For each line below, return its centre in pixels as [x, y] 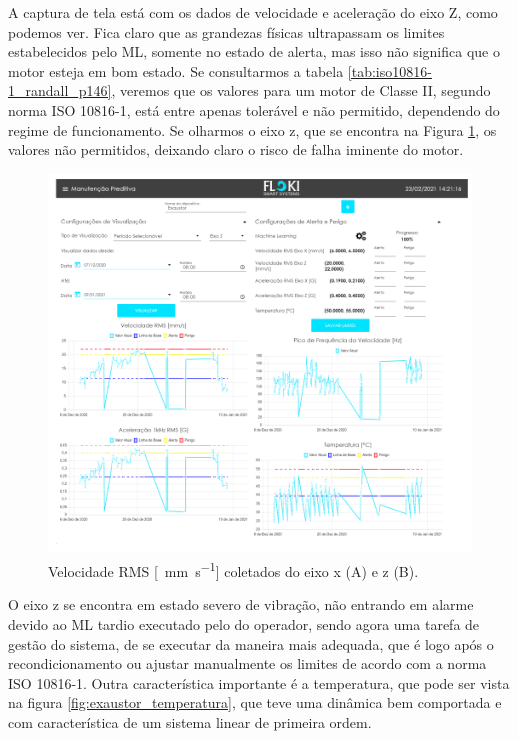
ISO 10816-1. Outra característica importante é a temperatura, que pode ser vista [259, 682]
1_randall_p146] [60, 90]
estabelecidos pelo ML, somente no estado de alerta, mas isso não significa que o [254, 51]
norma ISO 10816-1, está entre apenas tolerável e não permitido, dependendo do [254, 109]
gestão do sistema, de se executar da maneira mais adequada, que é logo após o [251, 643]
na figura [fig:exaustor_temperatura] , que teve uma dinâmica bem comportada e [255, 702]
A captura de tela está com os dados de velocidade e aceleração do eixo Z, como [253, 12]
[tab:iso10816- [389, 70]
